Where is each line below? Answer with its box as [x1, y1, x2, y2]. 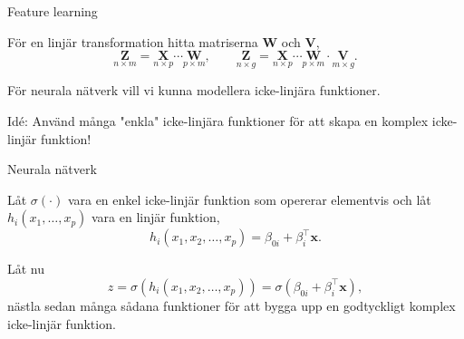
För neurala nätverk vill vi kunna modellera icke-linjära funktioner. [7, 81, 381, 100]
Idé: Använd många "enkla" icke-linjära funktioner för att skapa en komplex [7, 111, 429, 130]
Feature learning [7, 2, 98, 20]
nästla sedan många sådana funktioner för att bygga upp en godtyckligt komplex [7, 295, 456, 315]
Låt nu [7, 259, 45, 278]
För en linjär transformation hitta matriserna [7, 32, 258, 51]
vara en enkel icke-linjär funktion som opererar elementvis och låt [67, 189, 431, 208]
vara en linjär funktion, [92, 208, 220, 227]
